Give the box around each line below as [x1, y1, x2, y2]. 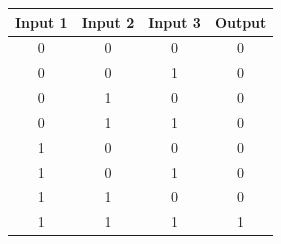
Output [214, 11, 267, 32]
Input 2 [81, 11, 135, 32]
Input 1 [15, 11, 68, 32]
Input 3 [148, 11, 201, 32]
